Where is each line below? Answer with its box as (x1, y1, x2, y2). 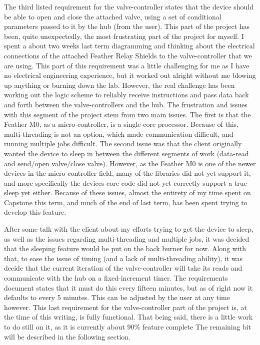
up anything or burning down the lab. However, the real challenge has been (4, 79, 235, 90)
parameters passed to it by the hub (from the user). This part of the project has (4, 21, 250, 31)
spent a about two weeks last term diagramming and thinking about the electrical (4, 40, 255, 51)
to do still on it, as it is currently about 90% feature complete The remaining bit (4, 322, 251, 332)
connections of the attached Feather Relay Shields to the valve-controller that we (4, 50, 252, 60)
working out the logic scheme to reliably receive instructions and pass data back (4, 89, 249, 100)
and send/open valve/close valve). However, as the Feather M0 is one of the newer (4, 158, 256, 168)
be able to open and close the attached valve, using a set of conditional (4, 11, 221, 21)
